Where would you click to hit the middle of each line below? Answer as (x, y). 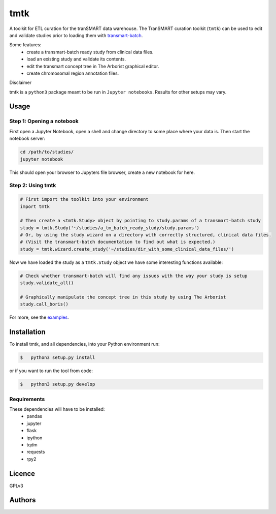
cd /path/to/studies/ (47, 152)
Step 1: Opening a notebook (44, 121)
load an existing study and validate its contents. (76, 59)
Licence (22, 474)
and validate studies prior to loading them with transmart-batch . (76, 35)
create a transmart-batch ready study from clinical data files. (90, 52)
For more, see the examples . (39, 317)
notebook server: (27, 139)
